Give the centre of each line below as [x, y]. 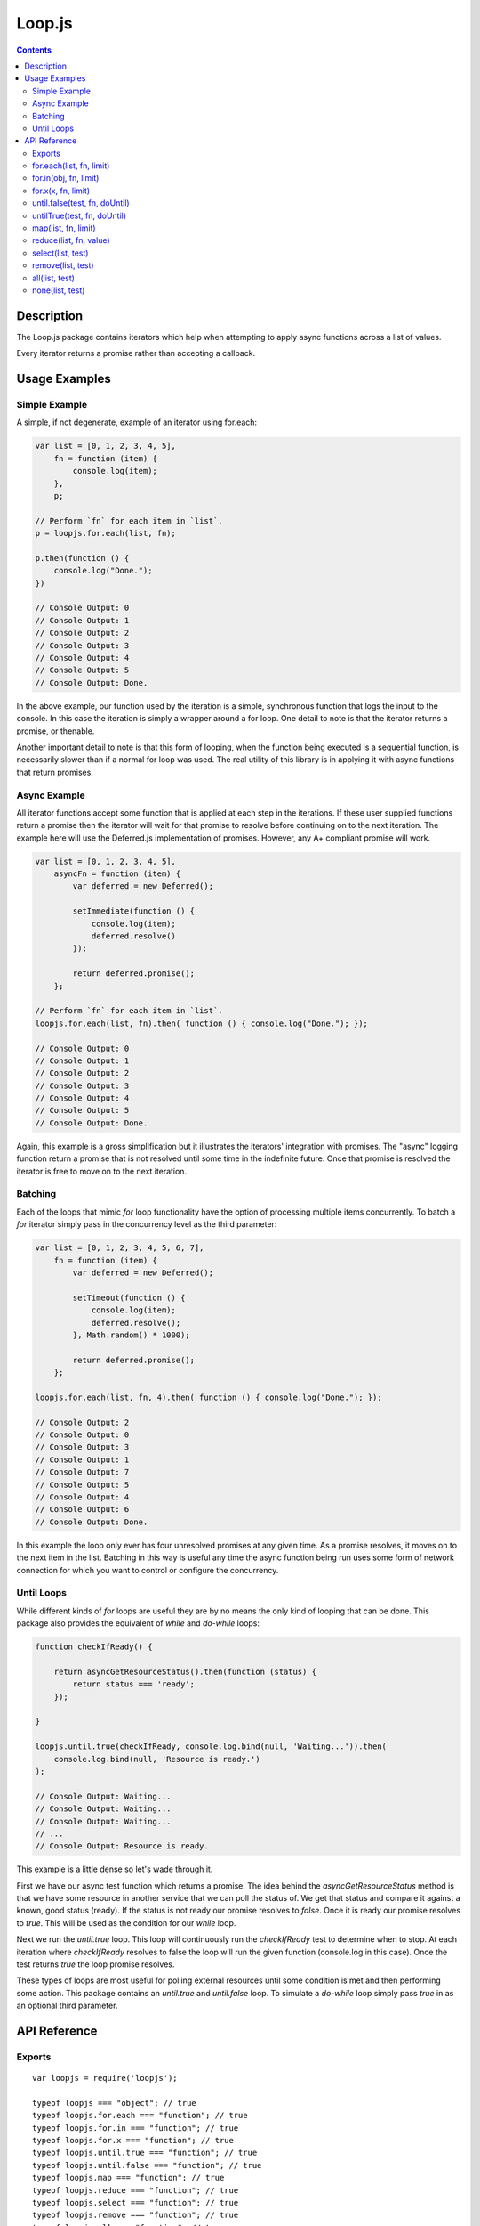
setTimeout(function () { [129, 1297]
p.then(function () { [82, 558]
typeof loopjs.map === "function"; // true [128, 2178]
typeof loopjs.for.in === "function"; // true [136, 2128]
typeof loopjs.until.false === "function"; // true [147, 2165]
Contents [34, 50]
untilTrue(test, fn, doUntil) [80, 215]
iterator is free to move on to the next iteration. [101, 1171]
